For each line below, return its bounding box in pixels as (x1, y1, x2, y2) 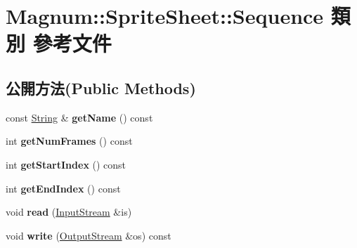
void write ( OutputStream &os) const (6, 228, 171, 242)
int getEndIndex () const (6, 181, 121, 195)
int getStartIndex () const (6, 157, 126, 171)
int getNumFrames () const (6, 133, 133, 148)
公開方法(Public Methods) (6, 77, 196, 98)
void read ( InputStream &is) (6, 204, 132, 219)
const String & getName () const (6, 110, 153, 124)
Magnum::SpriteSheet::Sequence (6, 1, 324, 30)
